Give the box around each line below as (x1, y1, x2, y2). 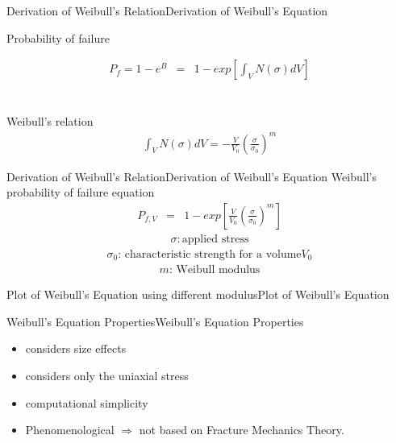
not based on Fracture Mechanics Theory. (139, 421, 344, 438)
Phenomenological (25, 421, 115, 438)
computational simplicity (25, 394, 148, 411)
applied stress (181, 233, 249, 245)
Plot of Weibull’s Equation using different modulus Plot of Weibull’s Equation (6, 286, 390, 303)
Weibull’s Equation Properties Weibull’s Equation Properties (6, 313, 304, 329)
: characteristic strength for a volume (118, 248, 302, 260)
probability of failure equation (6, 184, 155, 201)
